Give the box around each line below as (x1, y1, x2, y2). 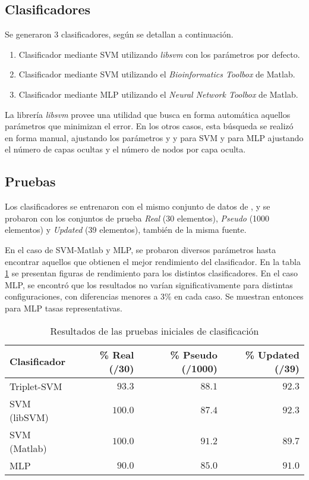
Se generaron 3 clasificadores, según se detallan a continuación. (5, 28, 234, 40)
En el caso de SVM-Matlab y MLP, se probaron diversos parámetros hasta (5, 243, 276, 255)
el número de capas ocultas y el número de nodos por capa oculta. (5, 143, 246, 155)
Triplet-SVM (10, 379, 62, 393)
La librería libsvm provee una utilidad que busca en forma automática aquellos (5, 108, 291, 120)
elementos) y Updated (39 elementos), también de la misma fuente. (5, 223, 247, 236)
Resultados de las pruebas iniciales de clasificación (50, 323, 259, 338)
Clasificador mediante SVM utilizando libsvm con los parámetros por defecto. (18, 48, 300, 60)
